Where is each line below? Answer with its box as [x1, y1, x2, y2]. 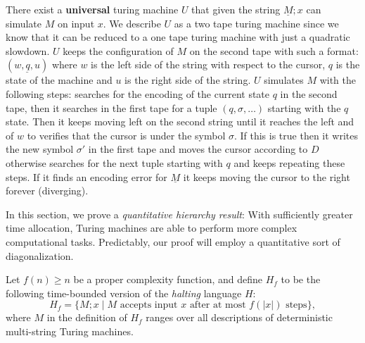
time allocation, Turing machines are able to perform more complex [6, 220, 297, 235]
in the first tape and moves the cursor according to [88, 142, 308, 156]
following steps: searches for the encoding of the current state [6, 86, 270, 101]
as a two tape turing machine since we [174, 15, 339, 30]
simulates [264, 73, 304, 87]
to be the [281, 272, 321, 287]
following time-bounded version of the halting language [6, 285, 242, 300]
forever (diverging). [6, 183, 89, 198]
